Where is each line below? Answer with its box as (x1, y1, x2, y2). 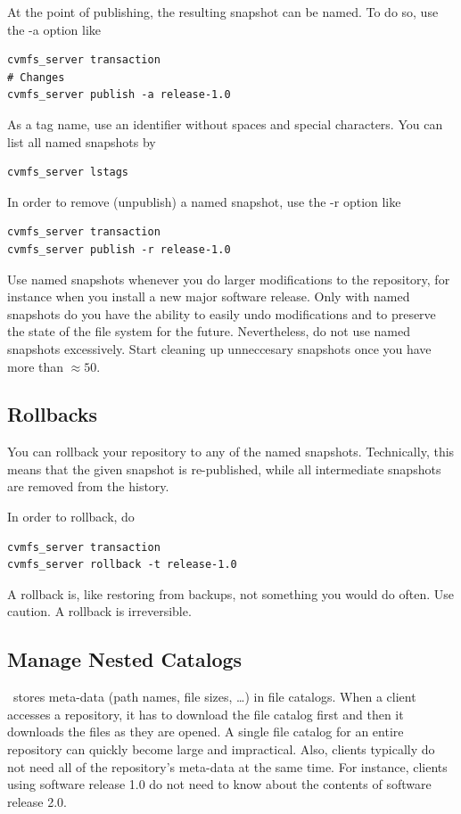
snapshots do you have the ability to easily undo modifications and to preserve (7, 304, 436, 323)
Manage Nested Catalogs (7, 645, 243, 673)
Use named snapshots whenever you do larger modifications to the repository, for (7, 269, 450, 288)
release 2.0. (7, 792, 67, 810)
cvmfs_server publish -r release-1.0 (7, 243, 231, 256)
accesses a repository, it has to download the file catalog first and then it (7, 704, 404, 723)
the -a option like (7, 20, 101, 38)
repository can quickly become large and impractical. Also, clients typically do (7, 740, 435, 759)
